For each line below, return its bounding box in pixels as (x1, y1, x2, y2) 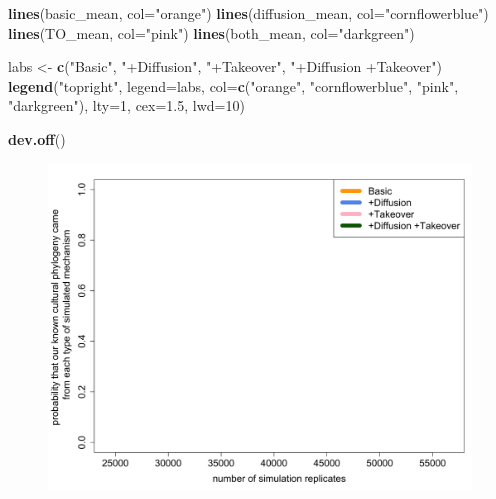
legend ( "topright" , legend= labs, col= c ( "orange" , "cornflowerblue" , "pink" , (8, 75, 459, 96)
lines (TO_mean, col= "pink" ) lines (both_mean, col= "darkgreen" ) (8, 22, 415, 43)
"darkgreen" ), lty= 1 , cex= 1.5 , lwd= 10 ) (8, 95, 245, 116)
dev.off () (8, 128, 66, 149)
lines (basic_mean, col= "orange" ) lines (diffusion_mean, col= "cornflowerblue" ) (8, 3, 489, 23)
